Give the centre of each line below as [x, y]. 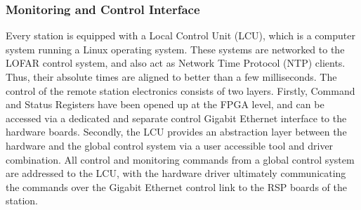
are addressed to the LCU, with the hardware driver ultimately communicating [176, 173]
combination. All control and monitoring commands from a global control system [180, 159]
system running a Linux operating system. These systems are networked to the [175, 49]
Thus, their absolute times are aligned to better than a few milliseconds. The [171, 77]
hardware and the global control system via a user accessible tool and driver [170, 145]
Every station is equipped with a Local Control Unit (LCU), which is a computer [180, 35]
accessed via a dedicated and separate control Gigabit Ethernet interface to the [176, 118]
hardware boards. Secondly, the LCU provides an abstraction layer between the [176, 132]
